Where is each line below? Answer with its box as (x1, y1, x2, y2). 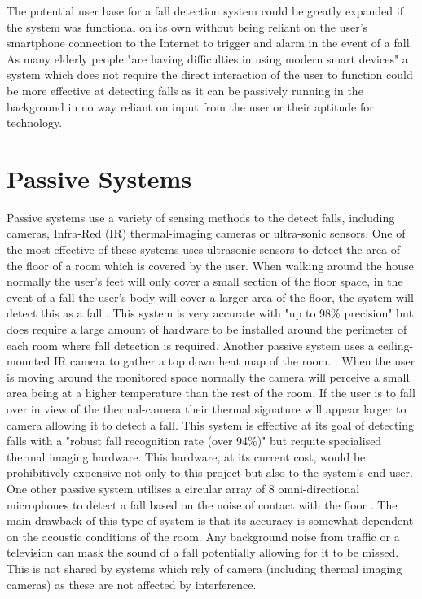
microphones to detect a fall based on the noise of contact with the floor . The (7, 496, 398, 513)
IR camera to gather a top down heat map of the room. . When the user (53, 352, 415, 369)
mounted (7, 352, 51, 369)
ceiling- (377, 336, 414, 353)
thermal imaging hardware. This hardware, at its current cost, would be (7, 448, 366, 465)
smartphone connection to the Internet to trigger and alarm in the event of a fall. (7, 34, 413, 51)
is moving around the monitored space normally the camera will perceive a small (7, 368, 410, 385)
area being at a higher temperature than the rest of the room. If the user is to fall (7, 384, 415, 401)
